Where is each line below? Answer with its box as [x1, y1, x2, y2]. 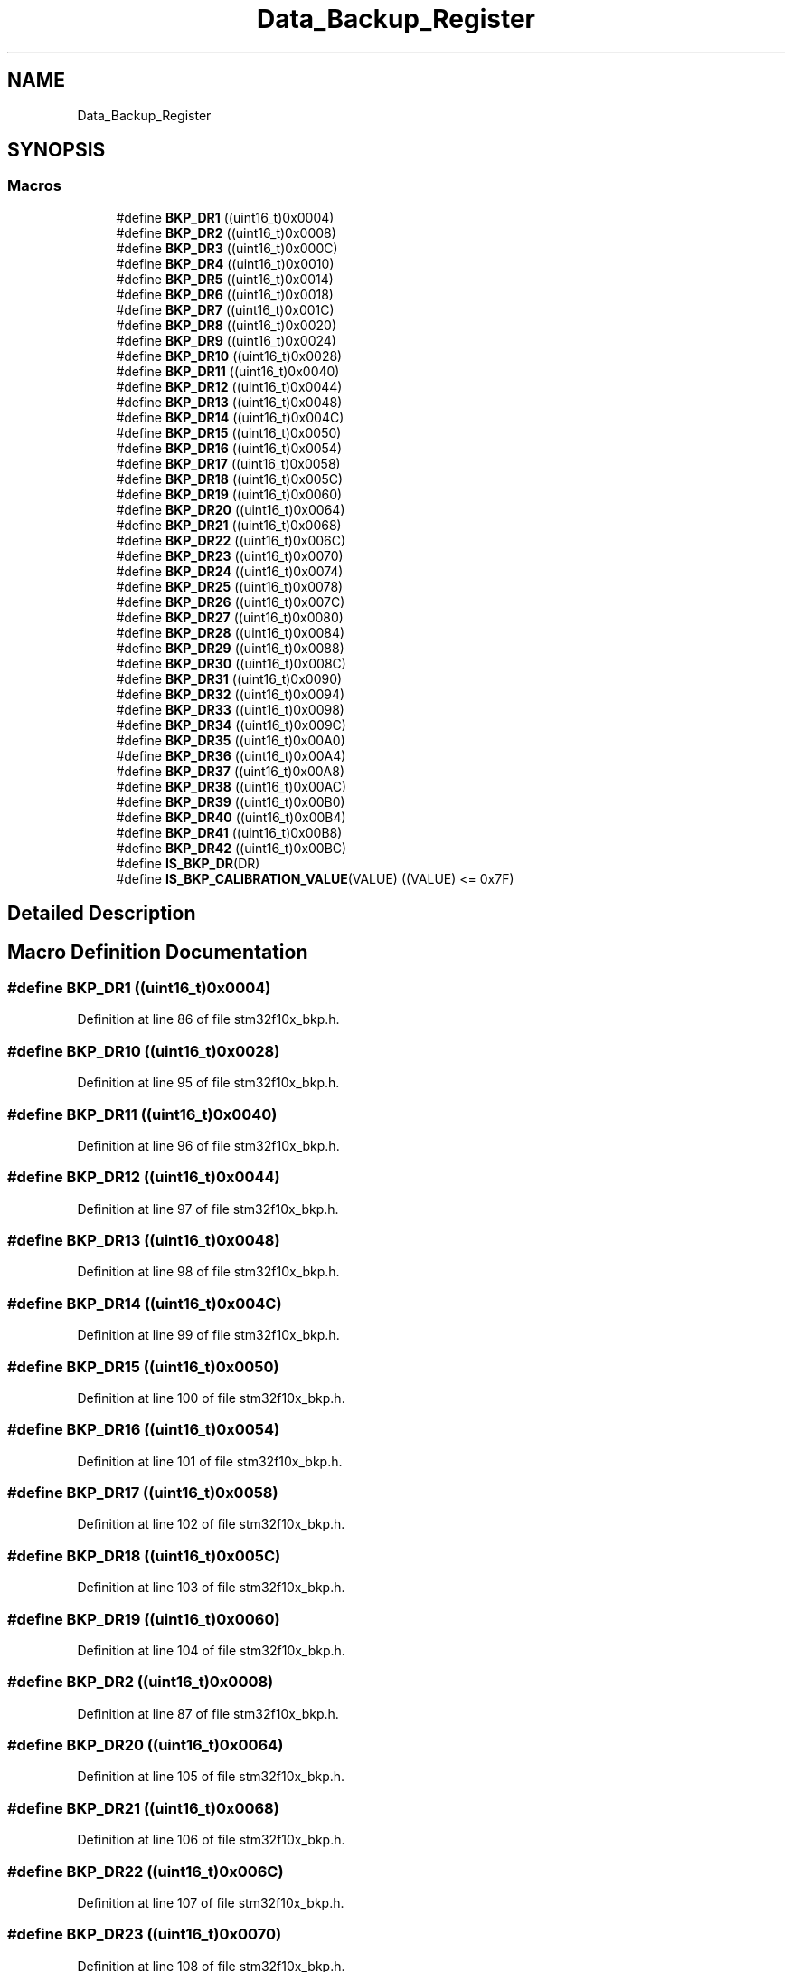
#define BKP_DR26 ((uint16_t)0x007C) [116, 593, 345, 610]
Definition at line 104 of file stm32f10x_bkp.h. [77, 1642, 345, 1658]
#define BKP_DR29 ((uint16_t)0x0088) [116, 640, 344, 656]
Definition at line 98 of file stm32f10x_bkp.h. [77, 1264, 340, 1280]
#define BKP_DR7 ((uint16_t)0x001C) [116, 301, 335, 318]
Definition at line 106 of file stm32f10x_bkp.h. [77, 1832, 345, 1848]
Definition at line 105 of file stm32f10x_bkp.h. [77, 1768, 345, 1785]
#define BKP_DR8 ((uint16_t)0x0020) [116, 317, 337, 333]
